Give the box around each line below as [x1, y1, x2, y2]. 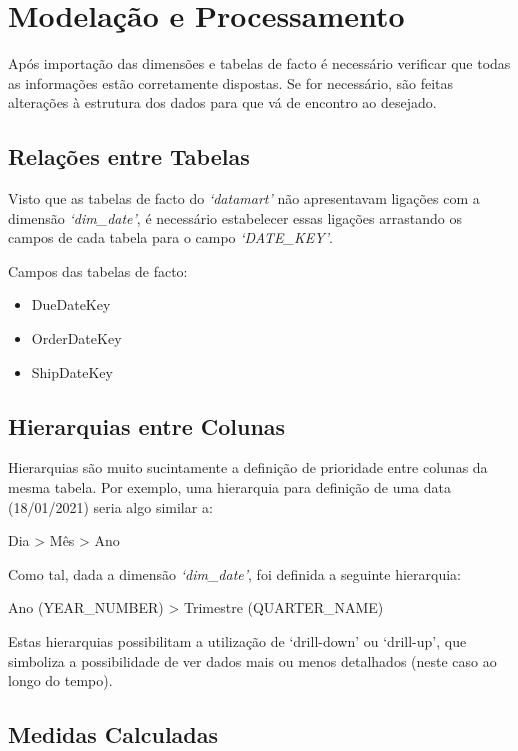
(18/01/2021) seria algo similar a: [8, 496, 213, 517]
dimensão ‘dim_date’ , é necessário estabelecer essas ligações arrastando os [8, 207, 462, 228]
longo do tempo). [8, 670, 113, 691]
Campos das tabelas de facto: [8, 260, 188, 281]
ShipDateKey [31, 361, 113, 382]
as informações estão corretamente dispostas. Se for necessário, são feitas [8, 72, 454, 93]
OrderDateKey [31, 328, 122, 349]
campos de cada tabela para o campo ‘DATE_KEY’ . [8, 227, 333, 248]
